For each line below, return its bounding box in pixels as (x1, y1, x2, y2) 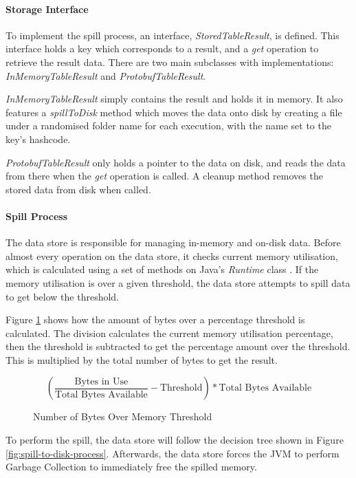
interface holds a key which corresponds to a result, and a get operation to (5, 41, 319, 56)
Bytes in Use (74, 377, 129, 387)
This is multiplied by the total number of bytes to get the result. (5, 352, 278, 367)
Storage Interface (5, 1, 89, 16)
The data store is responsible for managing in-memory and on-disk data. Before (5, 235, 341, 250)
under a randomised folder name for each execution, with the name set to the (5, 118, 331, 133)
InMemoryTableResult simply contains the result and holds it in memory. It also (5, 91, 343, 106)
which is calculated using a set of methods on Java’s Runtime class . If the (5, 262, 319, 276)
